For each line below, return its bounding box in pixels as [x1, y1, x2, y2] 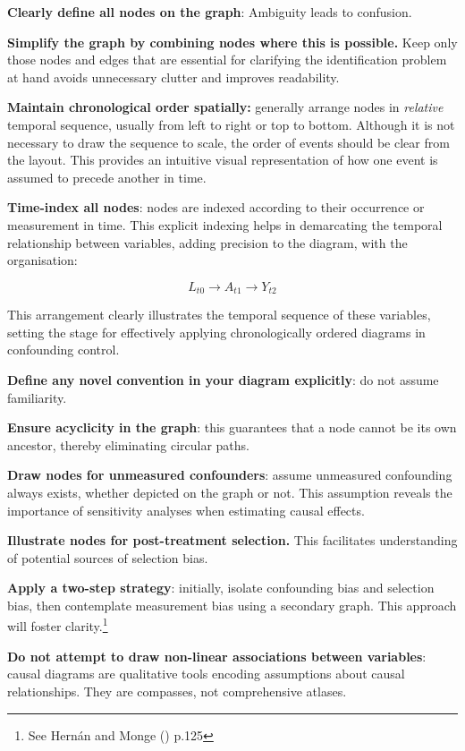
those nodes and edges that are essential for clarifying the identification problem [7, 50, 447, 69]
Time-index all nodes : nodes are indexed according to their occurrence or [7, 198, 425, 217]
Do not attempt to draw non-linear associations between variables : [7, 646, 427, 665]
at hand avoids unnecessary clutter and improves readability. [7, 67, 340, 86]
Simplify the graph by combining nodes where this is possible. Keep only [7, 32, 458, 51]
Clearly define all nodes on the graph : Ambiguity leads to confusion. [7, 3, 412, 21]
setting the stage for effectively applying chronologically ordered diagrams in [7, 322, 426, 341]
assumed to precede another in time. [7, 167, 207, 186]
